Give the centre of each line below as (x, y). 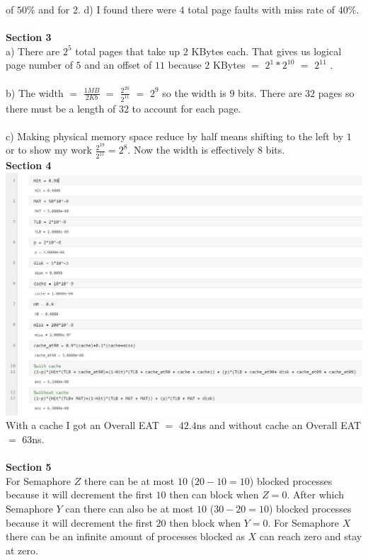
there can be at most (129, 480)
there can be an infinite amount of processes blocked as (125, 536)
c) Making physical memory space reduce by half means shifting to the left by (175, 136)
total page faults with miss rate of (261, 9)
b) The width (35, 92)
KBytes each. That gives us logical (266, 51)
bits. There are (270, 92)
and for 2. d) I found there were (107, 9)
